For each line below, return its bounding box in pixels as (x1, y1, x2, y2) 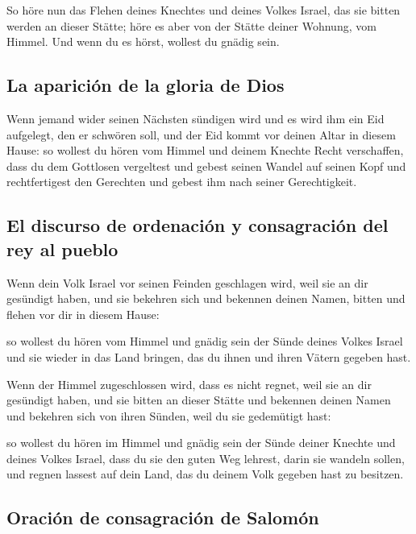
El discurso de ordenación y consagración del (6, 213, 389, 238)
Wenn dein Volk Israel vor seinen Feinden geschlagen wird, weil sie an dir (6, 274, 368, 291)
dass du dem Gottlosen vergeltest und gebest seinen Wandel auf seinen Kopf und (6, 157, 406, 174)
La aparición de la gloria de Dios (6, 72, 285, 97)
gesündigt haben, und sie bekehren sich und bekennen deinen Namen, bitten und (6, 290, 406, 307)
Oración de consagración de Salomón (6, 505, 319, 530)
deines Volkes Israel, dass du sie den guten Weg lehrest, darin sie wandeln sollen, (6, 449, 405, 466)
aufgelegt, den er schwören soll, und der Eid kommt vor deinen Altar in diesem (6, 126, 396, 143)
